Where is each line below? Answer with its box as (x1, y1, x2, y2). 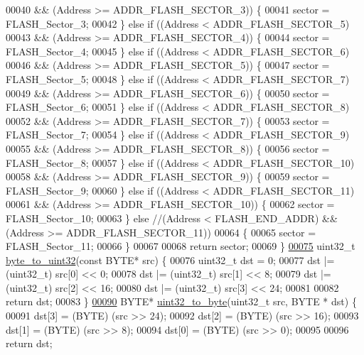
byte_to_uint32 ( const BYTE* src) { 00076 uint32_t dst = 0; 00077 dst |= (6, 252, 335, 267)
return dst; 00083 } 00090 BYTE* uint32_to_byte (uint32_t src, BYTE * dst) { (6, 294, 357, 309)
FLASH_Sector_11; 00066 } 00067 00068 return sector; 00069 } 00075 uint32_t (6, 239, 355, 253)
